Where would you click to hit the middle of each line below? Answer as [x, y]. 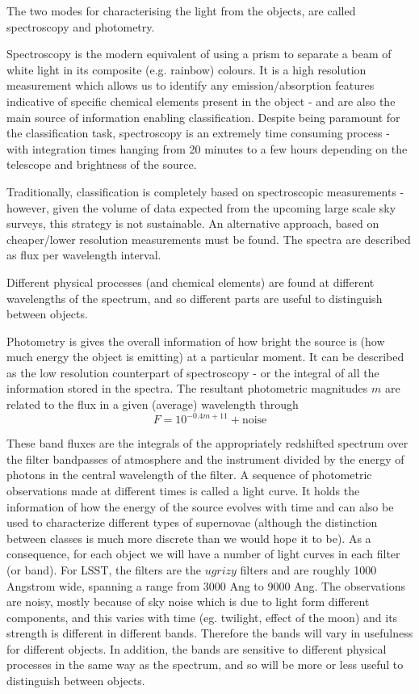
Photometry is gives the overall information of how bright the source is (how [196, 341]
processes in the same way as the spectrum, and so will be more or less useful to [205, 665]
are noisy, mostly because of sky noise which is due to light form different [188, 601]
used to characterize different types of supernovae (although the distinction [192, 522]
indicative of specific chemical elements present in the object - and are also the [201, 101]
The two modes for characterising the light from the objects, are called [181, 11]
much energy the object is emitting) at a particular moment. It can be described [205, 357]
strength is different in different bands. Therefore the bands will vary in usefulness [210, 633]
